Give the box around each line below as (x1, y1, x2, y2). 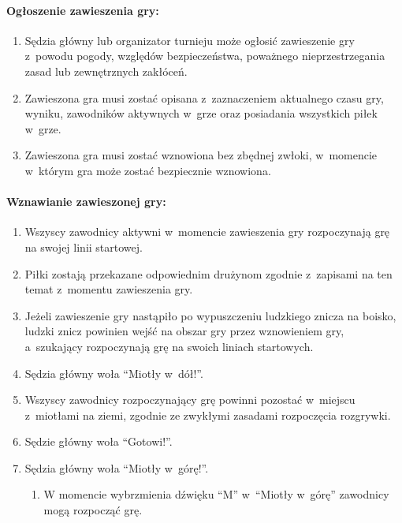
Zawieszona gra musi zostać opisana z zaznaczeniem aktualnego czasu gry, (24, 89, 384, 106)
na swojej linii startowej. (24, 238, 143, 255)
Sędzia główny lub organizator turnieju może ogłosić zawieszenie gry (24, 32, 355, 48)
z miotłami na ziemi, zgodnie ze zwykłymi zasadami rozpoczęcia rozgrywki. (24, 406, 391, 423)
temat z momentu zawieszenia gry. (24, 281, 193, 297)
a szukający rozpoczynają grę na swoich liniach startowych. (24, 338, 314, 354)
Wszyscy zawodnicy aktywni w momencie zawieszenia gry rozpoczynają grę (24, 223, 390, 240)
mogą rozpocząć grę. (43, 502, 143, 518)
